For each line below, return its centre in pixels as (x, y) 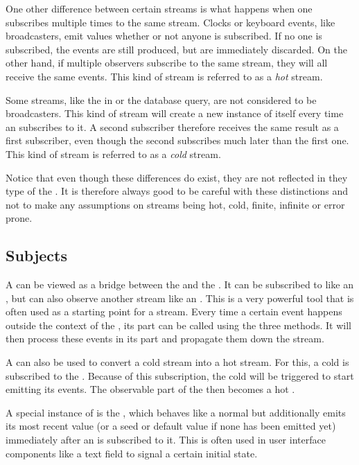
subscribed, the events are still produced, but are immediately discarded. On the (176, 49)
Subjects (37, 255)
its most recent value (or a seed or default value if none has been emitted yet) (171, 426)
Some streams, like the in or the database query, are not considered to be (161, 99)
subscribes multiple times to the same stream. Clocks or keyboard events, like (170, 22)
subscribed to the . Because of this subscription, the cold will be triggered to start (180, 375)
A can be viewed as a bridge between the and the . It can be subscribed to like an (179, 284)
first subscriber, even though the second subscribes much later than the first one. (177, 140)
